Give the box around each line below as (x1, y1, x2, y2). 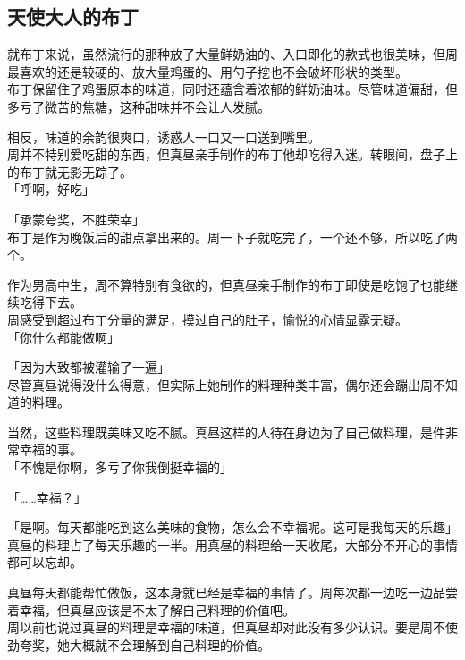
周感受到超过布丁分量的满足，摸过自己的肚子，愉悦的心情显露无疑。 (7, 309, 408, 328)
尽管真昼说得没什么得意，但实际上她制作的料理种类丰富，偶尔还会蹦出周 (7, 375, 433, 393)
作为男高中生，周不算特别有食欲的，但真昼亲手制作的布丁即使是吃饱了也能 (7, 275, 445, 293)
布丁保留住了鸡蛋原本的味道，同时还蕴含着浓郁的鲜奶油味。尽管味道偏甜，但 (7, 80, 458, 98)
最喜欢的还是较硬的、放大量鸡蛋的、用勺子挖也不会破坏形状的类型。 (7, 62, 408, 80)
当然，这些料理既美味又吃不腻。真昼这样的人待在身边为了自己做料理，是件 (7, 422, 445, 441)
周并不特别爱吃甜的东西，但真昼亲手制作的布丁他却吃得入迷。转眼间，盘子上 (7, 145, 458, 164)
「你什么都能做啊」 (7, 327, 120, 346)
